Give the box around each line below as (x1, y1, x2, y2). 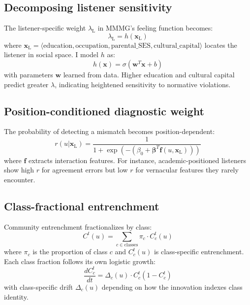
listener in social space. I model (4, 49, 98, 60)
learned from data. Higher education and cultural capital (63, 69, 235, 79)
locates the (204, 39, 237, 50)
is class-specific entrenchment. (154, 246, 244, 257)
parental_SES (111, 42, 151, 49)
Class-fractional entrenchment (4, 199, 159, 214)
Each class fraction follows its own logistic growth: (4, 256, 156, 266)
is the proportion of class (32, 246, 108, 257)
